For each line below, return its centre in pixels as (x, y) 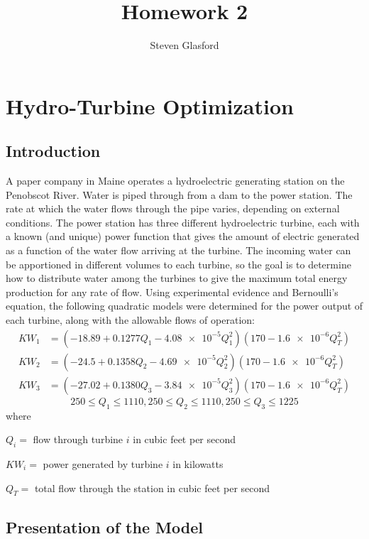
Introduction (53, 151)
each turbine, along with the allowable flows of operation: (130, 320)
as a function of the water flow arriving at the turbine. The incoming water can (178, 250)
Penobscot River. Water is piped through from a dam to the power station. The (179, 194)
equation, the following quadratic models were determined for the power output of (184, 306)
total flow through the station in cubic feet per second (152, 488)
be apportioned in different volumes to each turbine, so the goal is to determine (178, 264)
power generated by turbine (103, 463)
